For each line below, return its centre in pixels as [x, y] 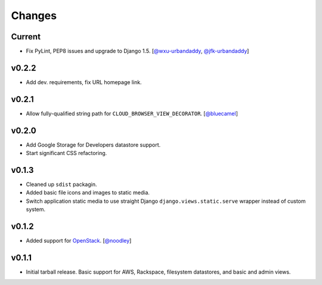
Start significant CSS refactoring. [66, 153]
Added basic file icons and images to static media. [88, 193]
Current [26, 37]
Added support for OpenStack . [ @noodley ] [79, 241]
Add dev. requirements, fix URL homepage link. [84, 82]
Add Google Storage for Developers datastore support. [93, 145]
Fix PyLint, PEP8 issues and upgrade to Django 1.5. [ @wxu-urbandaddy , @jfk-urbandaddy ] [137, 51]
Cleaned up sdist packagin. [62, 184]
